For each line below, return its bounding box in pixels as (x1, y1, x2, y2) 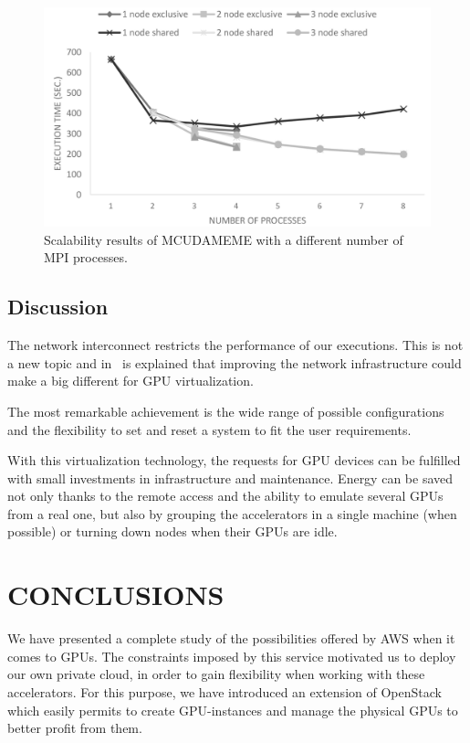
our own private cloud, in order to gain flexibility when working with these (7, 664, 425, 684)
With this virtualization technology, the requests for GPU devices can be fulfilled (7, 451, 461, 470)
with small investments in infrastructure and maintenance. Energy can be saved (7, 468, 454, 487)
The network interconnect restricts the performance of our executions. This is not (7, 335, 464, 355)
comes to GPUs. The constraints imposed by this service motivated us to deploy (7, 646, 456, 665)
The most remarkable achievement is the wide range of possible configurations (7, 401, 444, 420)
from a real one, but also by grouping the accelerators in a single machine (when (7, 504, 457, 523)
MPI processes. (44, 248, 128, 267)
